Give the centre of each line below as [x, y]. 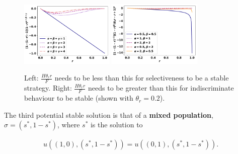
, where [69, 125]
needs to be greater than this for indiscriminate [161, 88]
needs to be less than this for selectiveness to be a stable [142, 78]
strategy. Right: [48, 88]
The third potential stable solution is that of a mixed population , [109, 114]
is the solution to [116, 125]
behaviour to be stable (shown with [79, 98]
